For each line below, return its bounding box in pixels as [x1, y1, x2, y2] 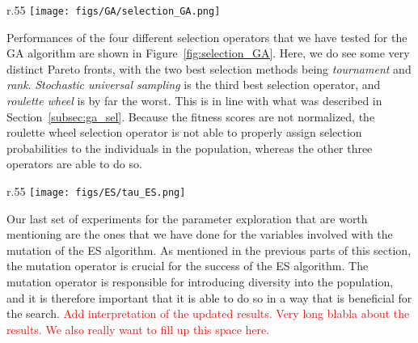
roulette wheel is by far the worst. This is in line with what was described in [6, 92, 382, 109]
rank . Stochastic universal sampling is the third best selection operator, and [6, 76, 381, 93]
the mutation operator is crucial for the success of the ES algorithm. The [6, 257, 369, 274]
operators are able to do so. [6, 155, 142, 172]
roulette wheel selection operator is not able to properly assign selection [6, 124, 362, 141]
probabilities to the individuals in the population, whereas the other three [6, 139, 373, 156]
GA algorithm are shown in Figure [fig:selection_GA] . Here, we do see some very [6, 44, 410, 61]
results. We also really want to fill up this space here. [6, 320, 270, 337]
